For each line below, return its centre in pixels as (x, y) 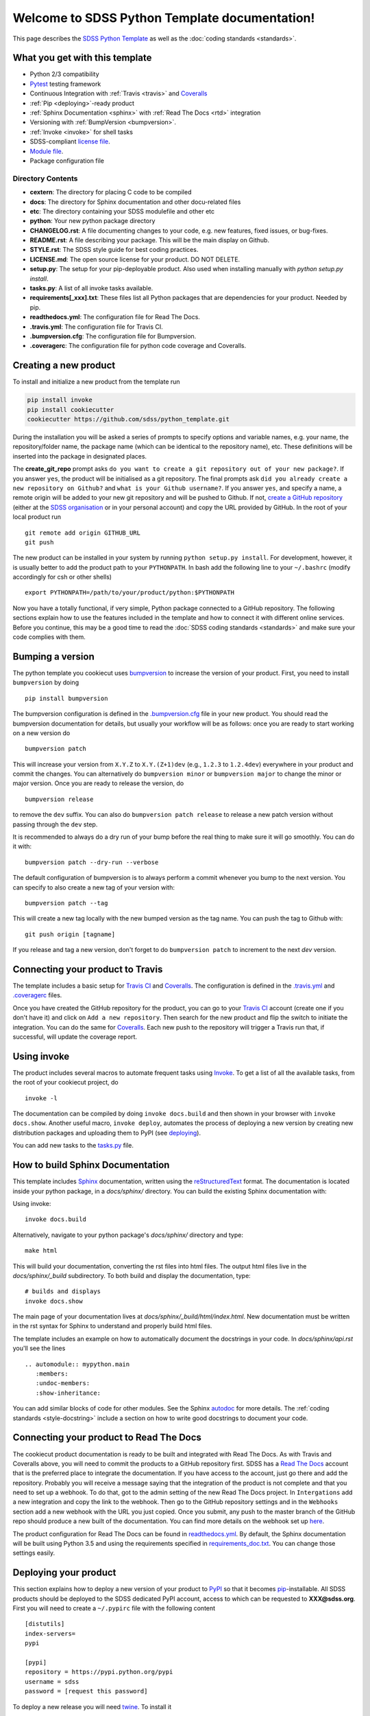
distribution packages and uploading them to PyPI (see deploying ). (107, 1133)
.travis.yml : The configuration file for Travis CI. (97, 327)
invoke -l (41, 1098)
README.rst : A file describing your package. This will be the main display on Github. (150, 240)
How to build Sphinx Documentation (91, 1165)
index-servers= (50, 1633)
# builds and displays (63, 1291)
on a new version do (41, 733)
